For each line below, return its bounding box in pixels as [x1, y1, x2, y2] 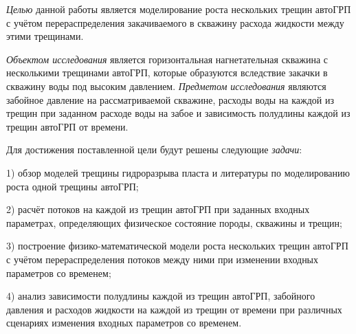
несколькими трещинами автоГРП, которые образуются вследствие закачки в [6, 65, 328, 80]
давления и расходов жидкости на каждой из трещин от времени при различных [6, 302, 342, 316]
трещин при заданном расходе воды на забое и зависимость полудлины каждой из [6, 106, 351, 120]
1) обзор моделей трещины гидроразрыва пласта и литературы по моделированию [6, 165, 351, 179]
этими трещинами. [6, 29, 84, 43]
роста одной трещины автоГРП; [6, 179, 139, 193]
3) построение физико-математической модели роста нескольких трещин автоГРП [6, 238, 348, 253]
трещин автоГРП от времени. [6, 119, 129, 133]
